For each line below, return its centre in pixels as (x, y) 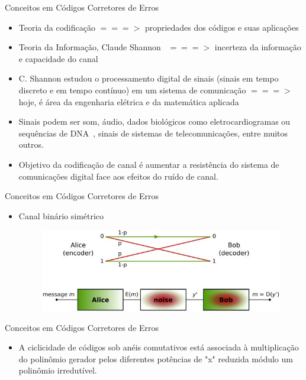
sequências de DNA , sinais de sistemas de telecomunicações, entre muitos (153, 133)
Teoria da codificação (57, 27)
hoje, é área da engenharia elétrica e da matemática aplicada (129, 101)
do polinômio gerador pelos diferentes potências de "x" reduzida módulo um (156, 358)
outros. (31, 144)
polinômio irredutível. (58, 370)
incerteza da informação (258, 47)
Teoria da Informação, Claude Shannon (90, 47)
